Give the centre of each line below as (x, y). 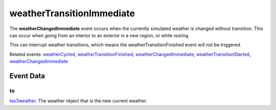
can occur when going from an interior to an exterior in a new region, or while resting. (99, 35)
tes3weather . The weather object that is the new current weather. (78, 101)
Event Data (27, 76)
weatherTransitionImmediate (72, 13)
